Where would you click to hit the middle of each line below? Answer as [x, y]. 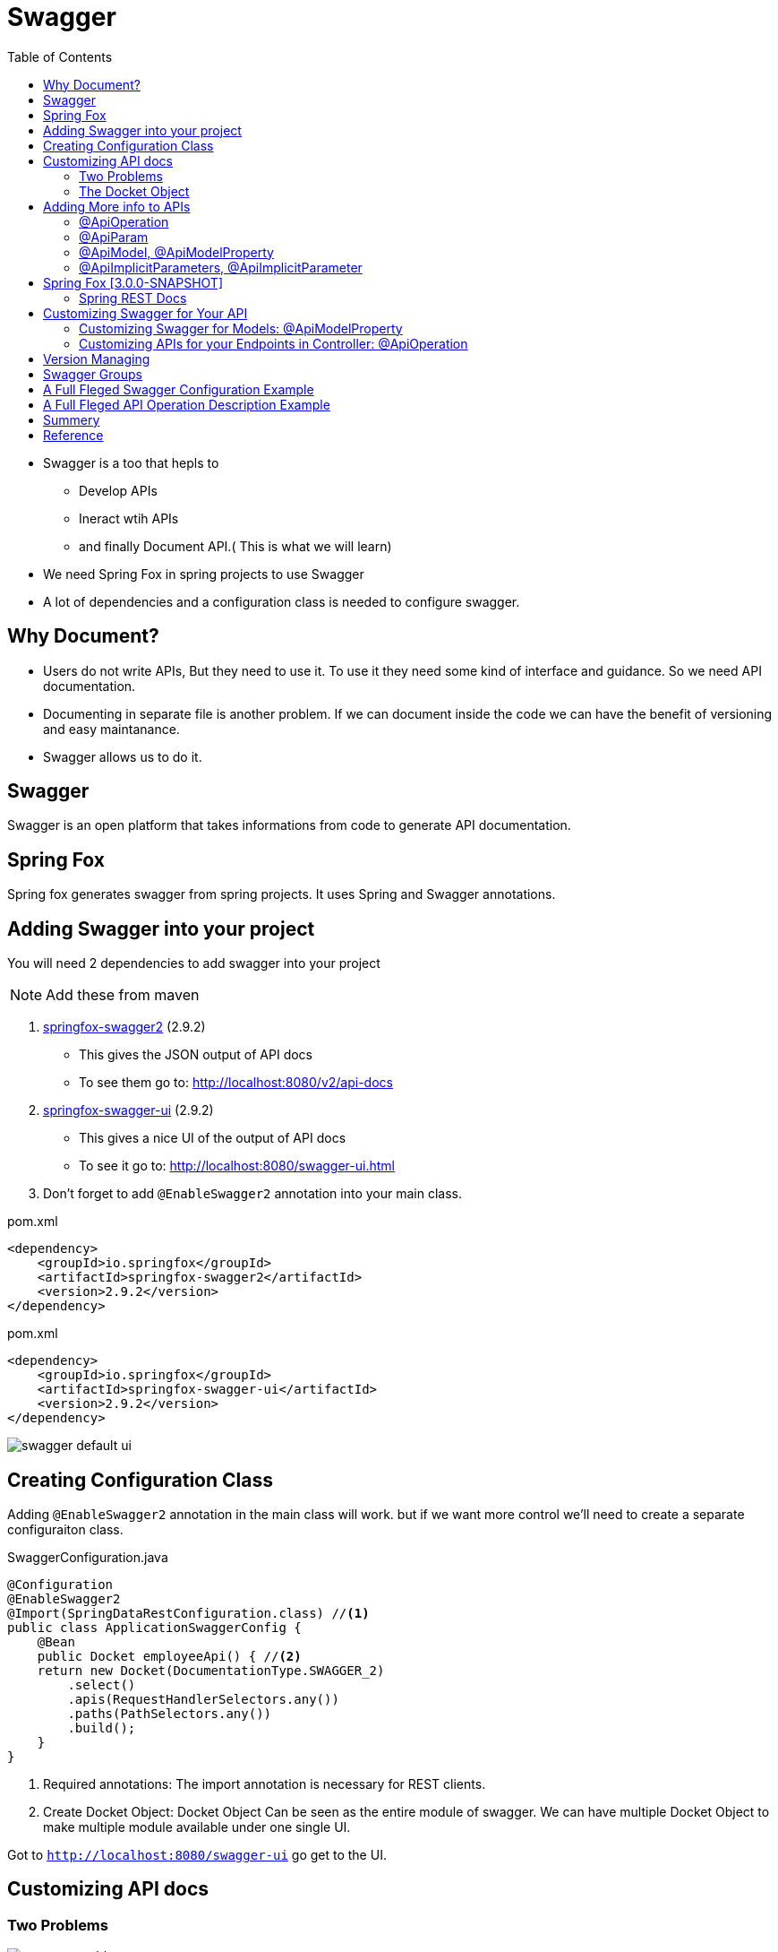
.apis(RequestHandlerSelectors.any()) [203, 1699]
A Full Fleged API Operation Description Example [187, 404]
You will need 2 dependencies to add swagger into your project [194, 963]
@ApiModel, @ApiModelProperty [176, 252]
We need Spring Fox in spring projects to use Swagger [204, 574]
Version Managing [97, 358]
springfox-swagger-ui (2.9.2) [128, 1110]
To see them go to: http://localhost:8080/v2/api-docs [236, 1083]
